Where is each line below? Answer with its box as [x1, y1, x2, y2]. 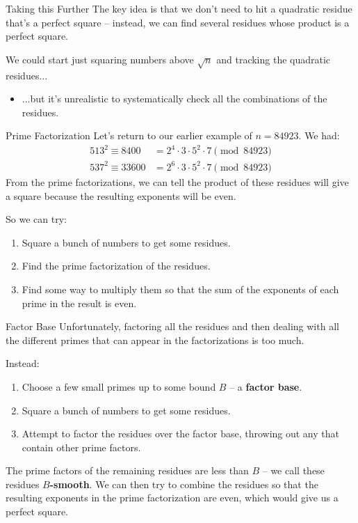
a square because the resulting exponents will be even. [6, 188, 236, 203]
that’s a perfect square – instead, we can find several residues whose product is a [6, 15, 350, 29]
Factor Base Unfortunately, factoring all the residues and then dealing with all [6, 319, 339, 334]
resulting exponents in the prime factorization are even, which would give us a [6, 490, 339, 505]
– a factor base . [229, 379, 302, 393]
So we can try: [6, 212, 67, 226]
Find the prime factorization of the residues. [22, 258, 211, 273]
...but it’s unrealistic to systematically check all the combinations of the [22, 91, 327, 106]
